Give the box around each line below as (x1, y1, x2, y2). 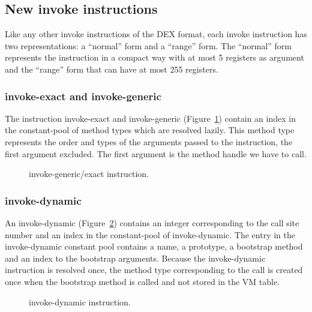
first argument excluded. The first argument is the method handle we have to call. (5, 147, 307, 160)
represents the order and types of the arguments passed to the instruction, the (5, 135, 293, 148)
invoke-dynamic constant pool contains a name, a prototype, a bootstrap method (5, 240, 303, 253)
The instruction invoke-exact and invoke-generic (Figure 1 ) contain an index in (5, 112, 296, 124)
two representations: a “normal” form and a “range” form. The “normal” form (5, 39, 292, 52)
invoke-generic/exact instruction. (29, 167, 149, 180)
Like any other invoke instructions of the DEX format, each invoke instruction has (5, 28, 307, 40)
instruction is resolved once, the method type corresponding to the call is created (5, 263, 303, 276)
